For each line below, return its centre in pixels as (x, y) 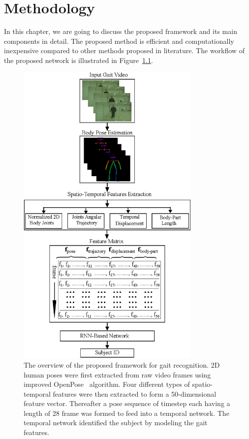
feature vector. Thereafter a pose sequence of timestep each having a (127, 403)
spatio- (202, 384)
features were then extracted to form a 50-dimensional (135, 393)
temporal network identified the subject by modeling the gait (116, 423)
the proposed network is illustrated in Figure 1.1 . (78, 60)
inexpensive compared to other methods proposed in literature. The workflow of (124, 50)
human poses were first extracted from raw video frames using (117, 374)
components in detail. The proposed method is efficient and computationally (119, 41)
